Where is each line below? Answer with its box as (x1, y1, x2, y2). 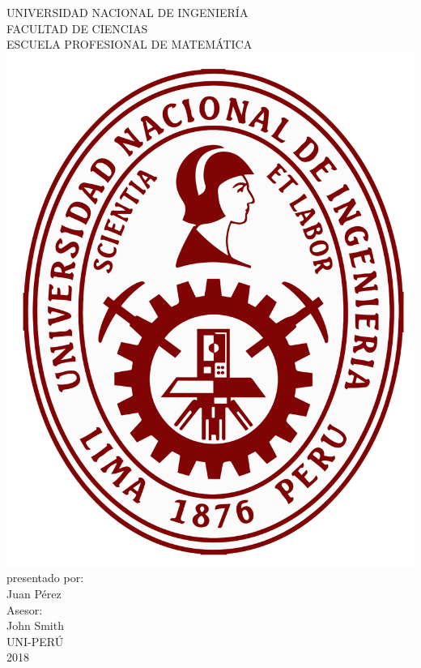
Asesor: (6, 601, 43, 618)
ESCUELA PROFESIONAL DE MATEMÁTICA (6, 36, 253, 53)
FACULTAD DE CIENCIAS (6, 19, 148, 36)
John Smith (6, 617, 64, 634)
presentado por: (6, 569, 84, 586)
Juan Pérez (6, 584, 62, 602)
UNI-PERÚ (6, 632, 64, 649)
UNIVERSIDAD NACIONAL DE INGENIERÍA (6, 4, 249, 20)
